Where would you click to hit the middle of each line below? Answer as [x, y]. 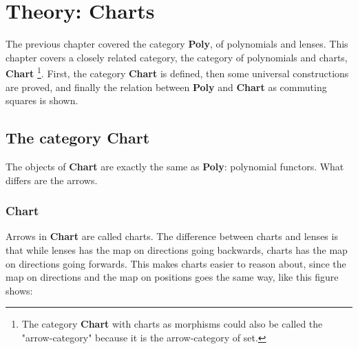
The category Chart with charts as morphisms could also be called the [172, 324]
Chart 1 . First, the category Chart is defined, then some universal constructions [177, 72]
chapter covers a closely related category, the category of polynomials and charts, [177, 57]
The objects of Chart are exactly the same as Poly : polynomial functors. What [175, 166]
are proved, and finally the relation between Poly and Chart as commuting [166, 87]
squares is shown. [42, 100]
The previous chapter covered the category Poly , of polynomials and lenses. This [177, 44]
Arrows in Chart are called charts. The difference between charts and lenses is [172, 236]
